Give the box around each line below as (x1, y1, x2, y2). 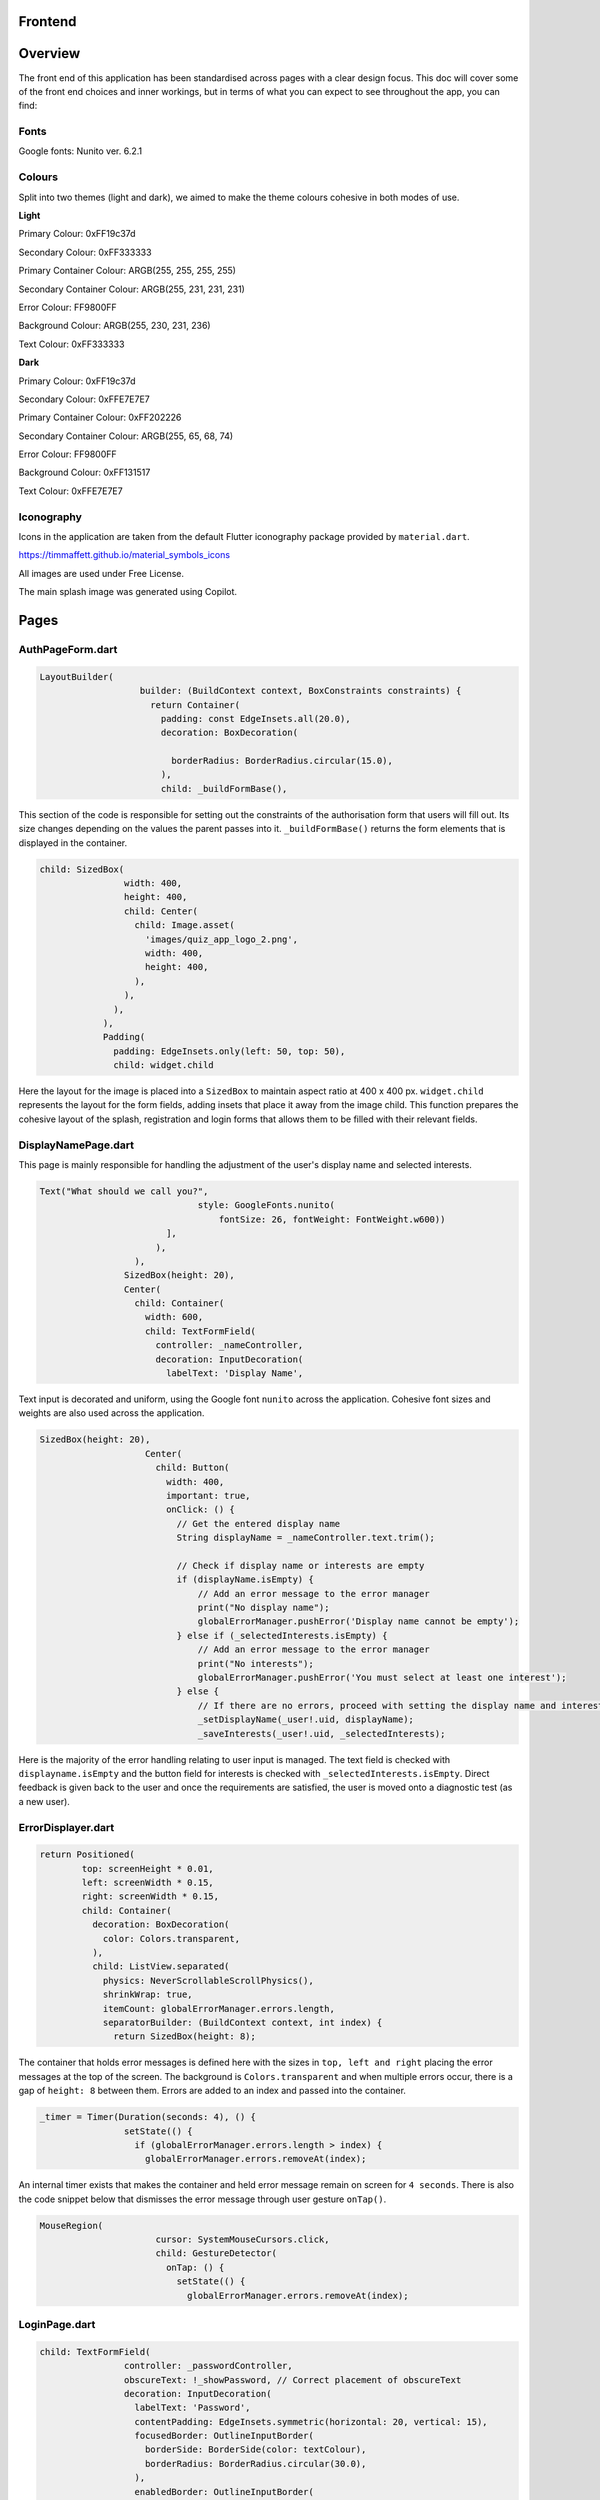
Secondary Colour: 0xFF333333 (18, 246, 152, 258)
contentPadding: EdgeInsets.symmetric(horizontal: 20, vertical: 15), (134, 2416, 489, 2427)
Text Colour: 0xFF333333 (18, 338, 125, 350)
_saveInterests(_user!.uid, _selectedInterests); (197, 1728, 446, 1739)
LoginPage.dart (18, 2317, 96, 2331)
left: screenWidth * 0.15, (81, 1877, 214, 1889)
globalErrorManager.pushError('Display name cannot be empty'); (197, 1616, 520, 1627)
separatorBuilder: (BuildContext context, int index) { (102, 2016, 383, 2028)
